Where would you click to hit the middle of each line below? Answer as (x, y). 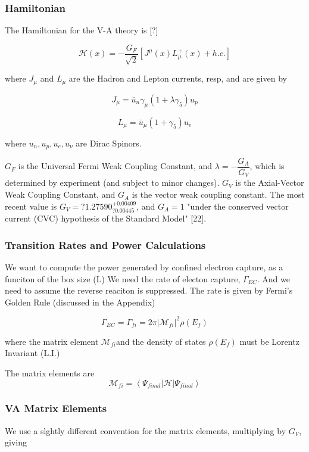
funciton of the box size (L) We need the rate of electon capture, (123, 278)
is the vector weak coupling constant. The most (218, 194)
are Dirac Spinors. (109, 143)
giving (16, 442)
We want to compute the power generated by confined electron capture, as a (144, 266)
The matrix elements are (50, 372)
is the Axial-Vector (270, 183)
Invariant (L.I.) (32, 353)
